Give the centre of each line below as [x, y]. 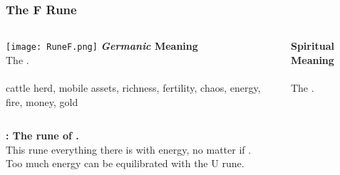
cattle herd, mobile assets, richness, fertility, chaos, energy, [133, 88]
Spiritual [312, 46]
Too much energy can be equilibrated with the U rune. [125, 163]
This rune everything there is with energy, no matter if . [129, 149]
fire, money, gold [42, 101]
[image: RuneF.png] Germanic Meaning [102, 46]
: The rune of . [42, 136]
